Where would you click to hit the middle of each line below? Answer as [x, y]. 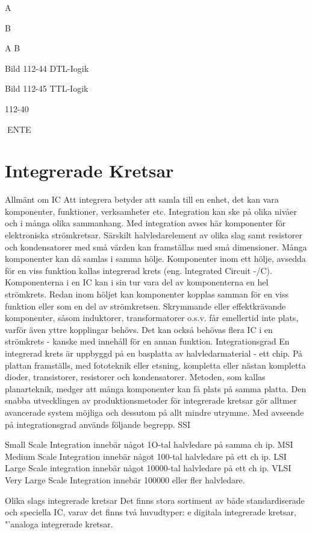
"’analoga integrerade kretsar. [59, 523]
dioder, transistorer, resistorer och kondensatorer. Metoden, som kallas [135, 377]
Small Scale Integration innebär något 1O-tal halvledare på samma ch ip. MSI [149, 444]
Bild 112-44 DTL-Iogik [47, 68]
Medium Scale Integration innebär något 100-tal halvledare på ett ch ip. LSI [146, 456]
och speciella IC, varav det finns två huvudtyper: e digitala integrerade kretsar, [151, 512]
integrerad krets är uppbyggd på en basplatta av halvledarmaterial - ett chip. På [154, 353]
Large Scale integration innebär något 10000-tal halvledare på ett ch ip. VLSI [148, 468]
